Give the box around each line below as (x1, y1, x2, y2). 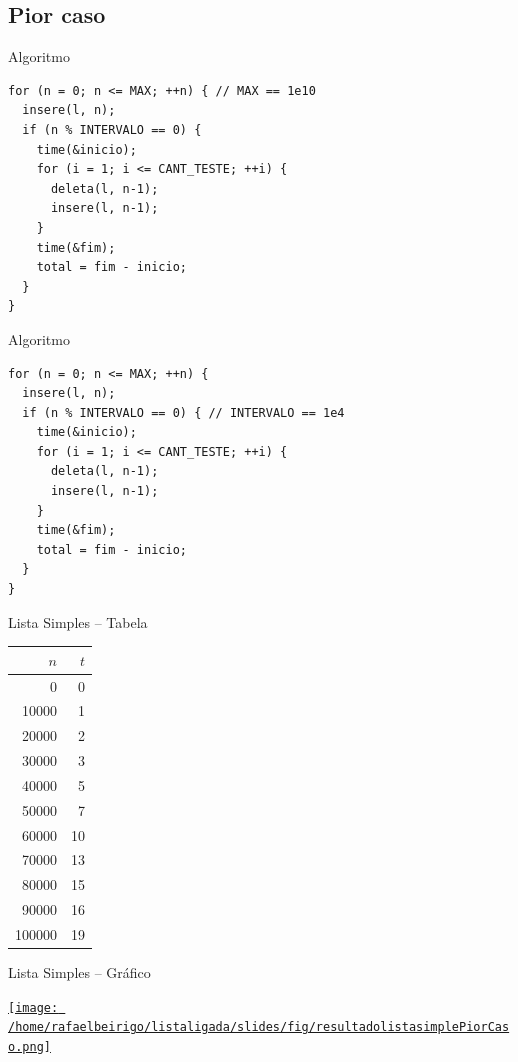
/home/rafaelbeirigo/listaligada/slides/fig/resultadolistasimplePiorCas (8, 1020, 510, 1035)
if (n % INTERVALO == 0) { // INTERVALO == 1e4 (22, 405, 345, 420)
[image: (8, 1000, 59, 1015)
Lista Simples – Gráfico (8, 962, 151, 983)
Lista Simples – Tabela (8, 611, 148, 632)
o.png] (8, 1040, 51, 1055)
